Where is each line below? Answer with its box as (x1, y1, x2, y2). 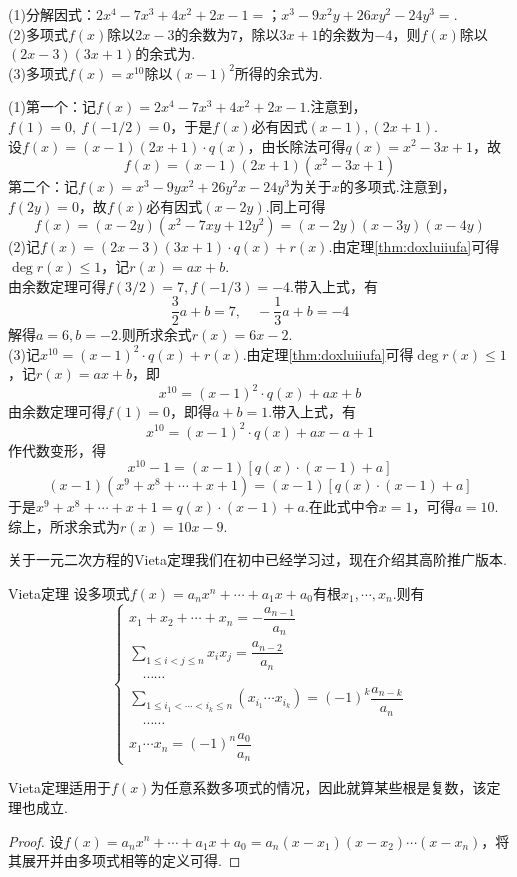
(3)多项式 (8, 62, 68, 83)
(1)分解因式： (8, 4, 96, 24)
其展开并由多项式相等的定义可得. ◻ (8, 850, 241, 871)
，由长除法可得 (247, 135, 346, 156)
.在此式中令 (304, 496, 379, 517)
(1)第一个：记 (8, 96, 96, 117)
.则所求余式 (117, 324, 192, 345)
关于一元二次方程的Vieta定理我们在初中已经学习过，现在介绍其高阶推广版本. (8, 549, 507, 570)
